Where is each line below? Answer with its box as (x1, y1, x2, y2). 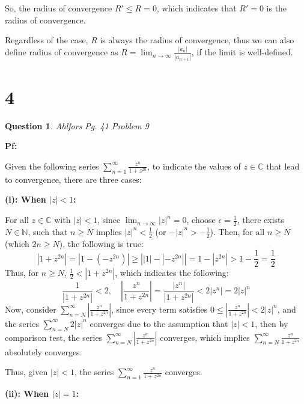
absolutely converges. (5, 345, 82, 358)
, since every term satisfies (111, 302, 208, 315)
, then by (255, 317, 288, 329)
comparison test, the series (5, 331, 103, 343)
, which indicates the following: (115, 266, 229, 279)
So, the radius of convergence (5, 2, 112, 14)
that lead (266, 159, 300, 172)
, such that (28, 225, 68, 237)
